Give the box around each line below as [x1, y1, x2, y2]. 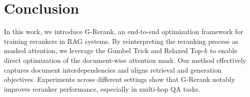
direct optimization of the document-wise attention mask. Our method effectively [4, 55, 247, 65]
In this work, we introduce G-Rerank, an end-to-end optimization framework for [4, 26, 244, 37]
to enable [210, 45, 237, 56]
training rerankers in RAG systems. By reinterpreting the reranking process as [4, 36, 238, 46]
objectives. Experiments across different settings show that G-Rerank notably [4, 74, 235, 84]
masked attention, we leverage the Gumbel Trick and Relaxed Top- [4, 45, 204, 56]
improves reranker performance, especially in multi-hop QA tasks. [4, 83, 200, 94]
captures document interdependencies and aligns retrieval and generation [4, 64, 222, 75]
